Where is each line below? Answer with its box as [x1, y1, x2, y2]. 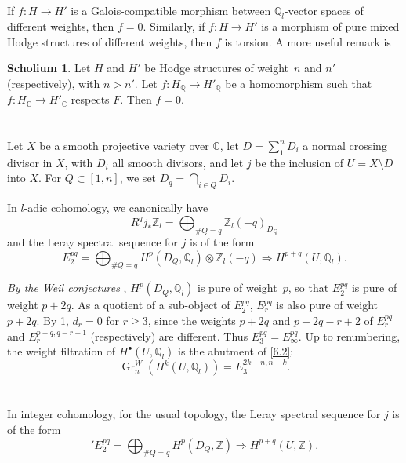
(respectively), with [7, 75, 100, 91]
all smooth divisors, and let [112, 154, 244, 170]
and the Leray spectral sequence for [7, 233, 178, 250]
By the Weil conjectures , [7, 279, 127, 296]
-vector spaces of [284, 2, 364, 19]
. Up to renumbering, [298, 327, 401, 344]
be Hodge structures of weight [144, 60, 288, 76]
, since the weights [147, 312, 236, 328]
